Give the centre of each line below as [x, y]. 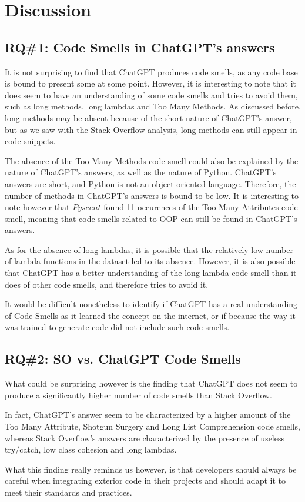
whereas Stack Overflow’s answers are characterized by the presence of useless [145, 438]
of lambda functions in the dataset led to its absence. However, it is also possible [150, 261]
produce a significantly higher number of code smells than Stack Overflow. [139, 395]
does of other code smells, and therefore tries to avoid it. [107, 284]
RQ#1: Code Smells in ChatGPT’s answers [140, 47]
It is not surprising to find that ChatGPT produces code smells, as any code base [151, 72]
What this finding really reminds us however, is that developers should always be [151, 469]
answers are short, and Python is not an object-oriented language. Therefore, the [150, 183]
